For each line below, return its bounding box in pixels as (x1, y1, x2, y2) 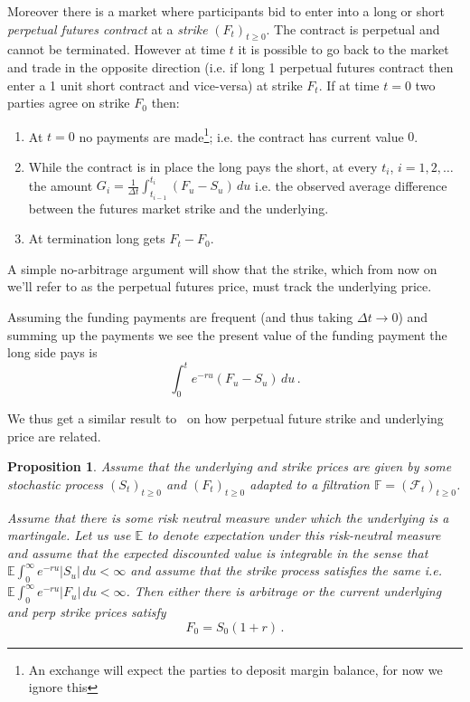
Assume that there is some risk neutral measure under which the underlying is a (7, 508, 449, 526)
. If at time (318, 75, 380, 94)
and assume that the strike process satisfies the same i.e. (130, 561, 443, 580)
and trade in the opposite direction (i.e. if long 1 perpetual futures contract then (7, 57, 454, 76)
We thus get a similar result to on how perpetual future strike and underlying (7, 409, 444, 427)
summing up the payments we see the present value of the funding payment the (7, 325, 447, 344)
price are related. (7, 426, 101, 445)
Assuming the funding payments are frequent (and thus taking (7, 307, 353, 326)
